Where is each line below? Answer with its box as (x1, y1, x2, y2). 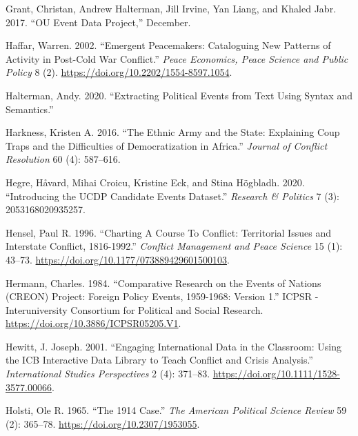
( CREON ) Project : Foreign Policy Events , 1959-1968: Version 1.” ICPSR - (6, 289, 319, 304)
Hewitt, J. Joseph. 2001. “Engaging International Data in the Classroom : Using (6, 339, 341, 353)
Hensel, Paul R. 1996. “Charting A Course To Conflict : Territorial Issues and (6, 225, 331, 239)
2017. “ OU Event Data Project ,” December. (6, 14, 191, 29)
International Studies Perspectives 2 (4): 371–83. (6, 366, 210, 381)
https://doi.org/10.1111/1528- (212, 366, 340, 381)
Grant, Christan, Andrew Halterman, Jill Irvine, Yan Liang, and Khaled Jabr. (6, 1, 337, 15)
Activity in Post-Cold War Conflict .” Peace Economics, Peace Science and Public (6, 51, 348, 66)
